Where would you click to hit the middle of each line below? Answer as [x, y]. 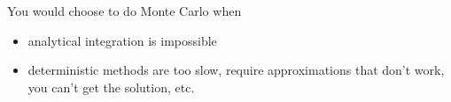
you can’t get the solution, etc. [111, 87]
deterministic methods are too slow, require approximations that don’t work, [236, 70]
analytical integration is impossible [122, 40]
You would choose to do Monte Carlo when [124, 11]
